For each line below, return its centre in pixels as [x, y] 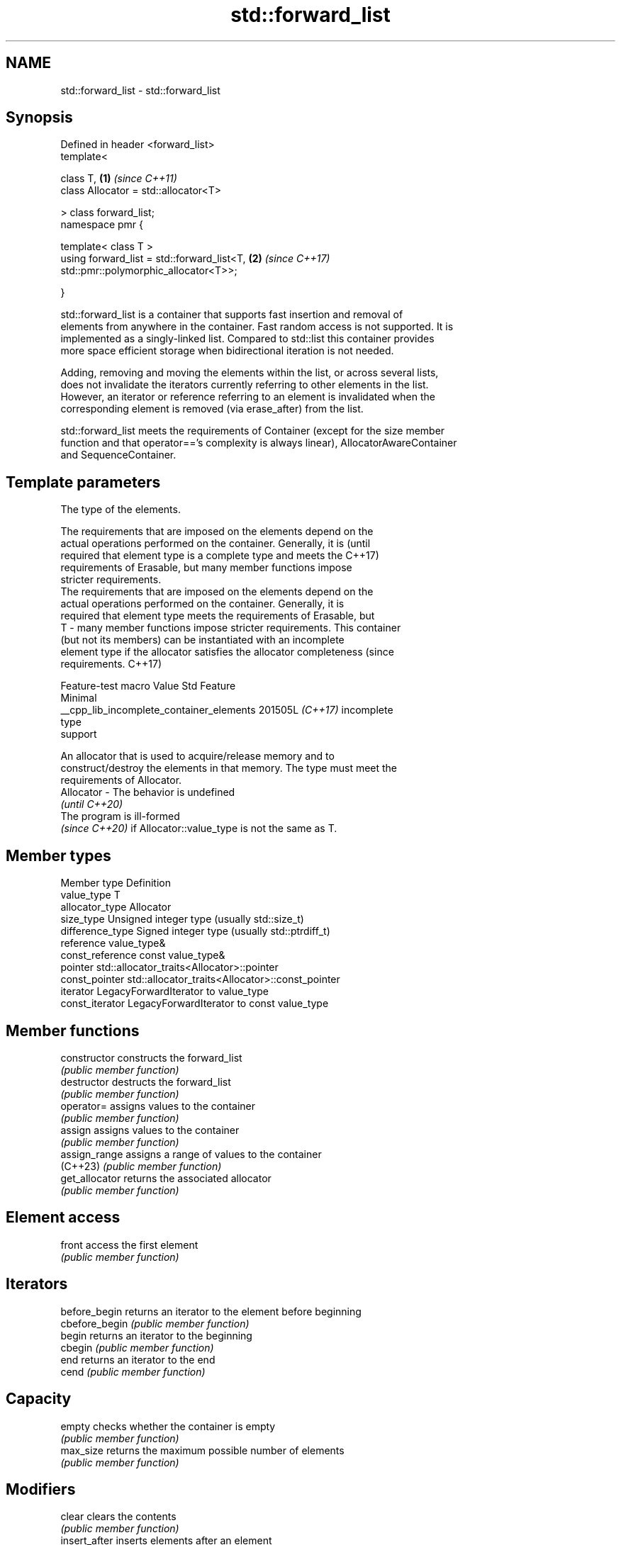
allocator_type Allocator [116, 907]
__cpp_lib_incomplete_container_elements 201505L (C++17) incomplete [227, 710]
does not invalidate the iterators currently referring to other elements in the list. [245, 385]
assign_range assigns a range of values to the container [191, 1154]
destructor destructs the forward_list [146, 1081]
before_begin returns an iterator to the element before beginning [211, 1311]
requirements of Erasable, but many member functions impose [206, 568]
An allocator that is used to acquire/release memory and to [197, 756]
